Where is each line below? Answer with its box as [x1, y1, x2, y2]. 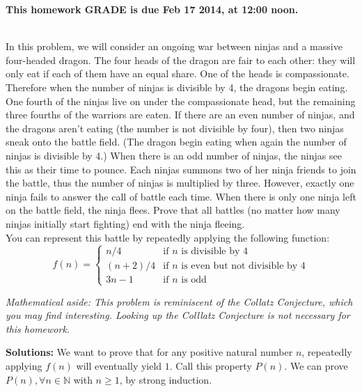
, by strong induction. [119, 372, 212, 386]
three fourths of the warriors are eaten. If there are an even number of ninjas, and [6, 107, 355, 122]
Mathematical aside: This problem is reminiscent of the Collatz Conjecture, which [6, 294, 353, 308]
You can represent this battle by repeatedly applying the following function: [6, 230, 330, 244]
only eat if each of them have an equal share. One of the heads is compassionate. [6, 66, 349, 81]
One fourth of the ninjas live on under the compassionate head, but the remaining [6, 93, 356, 108]
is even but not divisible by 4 [181, 261, 306, 272]
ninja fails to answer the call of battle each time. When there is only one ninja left [6, 189, 356, 203]
